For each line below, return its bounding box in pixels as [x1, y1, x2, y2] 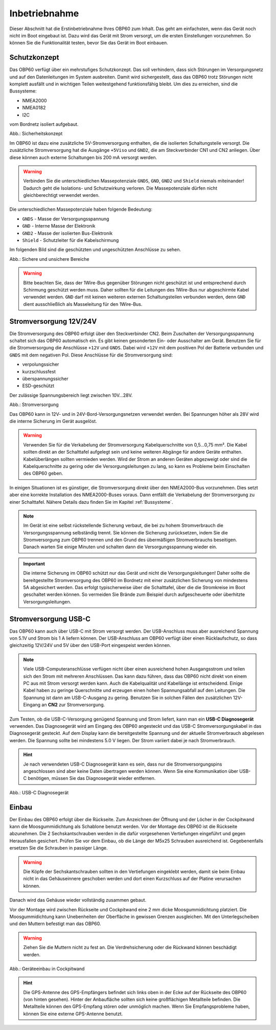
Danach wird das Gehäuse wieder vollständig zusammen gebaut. [9, 897, 147, 903]
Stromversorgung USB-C [9, 614, 91, 623]
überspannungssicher [22, 376, 68, 382]
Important [23, 561, 45, 567]
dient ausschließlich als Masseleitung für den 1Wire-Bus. [23, 301, 143, 307]
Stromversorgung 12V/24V [9, 317, 97, 326]
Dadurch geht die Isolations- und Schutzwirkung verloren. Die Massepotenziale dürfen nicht [23, 185, 217, 191]
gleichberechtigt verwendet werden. [23, 192, 100, 198]
